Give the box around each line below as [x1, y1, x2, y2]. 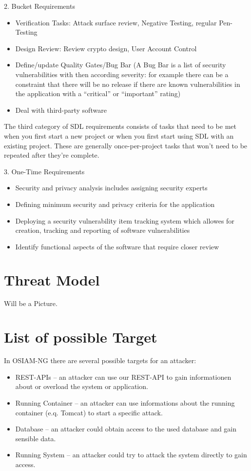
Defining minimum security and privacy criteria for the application [15, 199, 215, 209]
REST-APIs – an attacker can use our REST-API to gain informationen [15, 371, 232, 382]
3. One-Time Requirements [4, 166, 85, 176]
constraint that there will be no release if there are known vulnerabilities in [15, 79, 240, 89]
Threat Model [4, 270, 100, 290]
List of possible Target [4, 327, 157, 347]
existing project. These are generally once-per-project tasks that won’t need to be [4, 140, 248, 150]
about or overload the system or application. [15, 381, 148, 391]
